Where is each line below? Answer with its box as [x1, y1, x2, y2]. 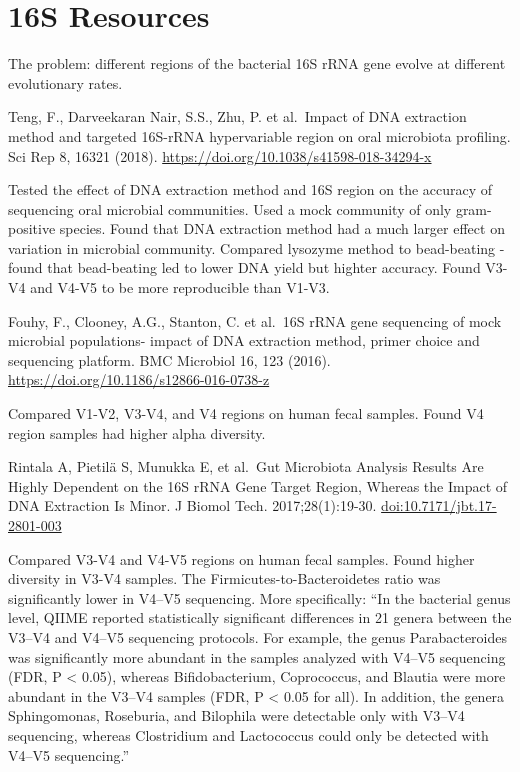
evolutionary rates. [8, 72, 123, 93]
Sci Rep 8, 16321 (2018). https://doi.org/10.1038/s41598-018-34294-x [8, 145, 432, 166]
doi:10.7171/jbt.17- [381, 495, 497, 516]
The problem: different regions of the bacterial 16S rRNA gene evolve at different [8, 53, 506, 74]
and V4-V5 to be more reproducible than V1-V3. [30, 277, 330, 298]
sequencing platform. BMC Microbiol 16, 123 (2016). [8, 349, 331, 370]
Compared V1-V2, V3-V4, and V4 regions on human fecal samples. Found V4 [8, 403, 484, 424]
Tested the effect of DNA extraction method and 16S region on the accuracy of [8, 179, 493, 200]
